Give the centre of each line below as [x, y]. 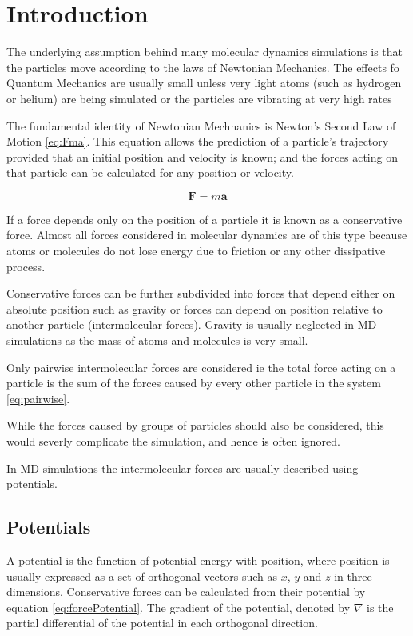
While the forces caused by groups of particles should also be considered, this [195, 425]
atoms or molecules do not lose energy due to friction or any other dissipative [196, 251]
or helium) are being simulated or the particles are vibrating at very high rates [199, 98]
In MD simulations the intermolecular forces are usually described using [183, 468]
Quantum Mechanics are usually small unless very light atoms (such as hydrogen [204, 83]
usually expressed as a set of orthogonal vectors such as [142, 576]
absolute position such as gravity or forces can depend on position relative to [195, 308]
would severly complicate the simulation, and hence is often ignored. [173, 441]
